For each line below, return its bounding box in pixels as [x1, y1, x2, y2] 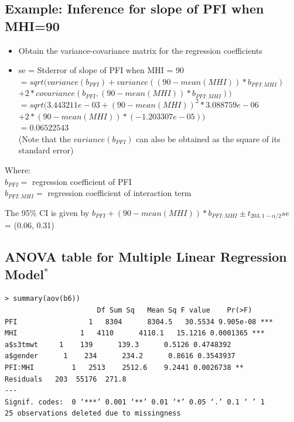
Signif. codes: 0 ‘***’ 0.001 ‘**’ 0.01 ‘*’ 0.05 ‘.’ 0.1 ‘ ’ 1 [5, 397, 265, 406]
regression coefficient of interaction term [47, 187, 192, 199]
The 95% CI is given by [5, 206, 90, 218]
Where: [5, 163, 30, 176]
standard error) [18, 144, 74, 156]
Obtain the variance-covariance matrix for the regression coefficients [18, 44, 262, 56]
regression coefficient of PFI [32, 175, 132, 187]
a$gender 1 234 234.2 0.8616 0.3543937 [5, 352, 235, 361]
